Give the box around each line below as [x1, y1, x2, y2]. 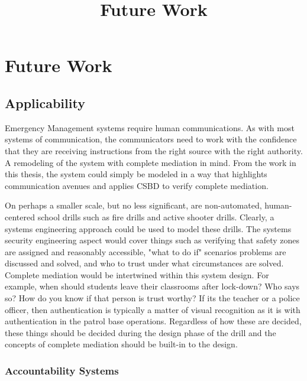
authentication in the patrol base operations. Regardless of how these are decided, [5, 315, 302, 327]
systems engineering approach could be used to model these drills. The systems [5, 222, 292, 235]
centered [5, 210, 35, 223]
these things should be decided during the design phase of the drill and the [5, 326, 276, 338]
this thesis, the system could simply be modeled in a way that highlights [5, 168, 267, 180]
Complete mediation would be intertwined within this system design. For [5, 268, 269, 281]
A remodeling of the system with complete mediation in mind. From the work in [5, 156, 296, 168]
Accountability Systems [5, 363, 119, 377]
